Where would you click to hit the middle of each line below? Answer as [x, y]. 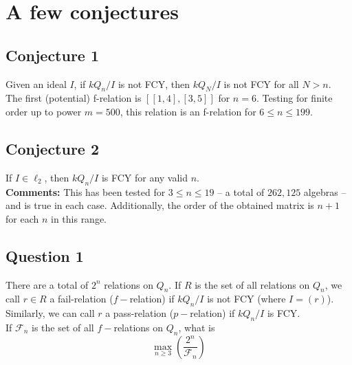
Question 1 [45, 255]
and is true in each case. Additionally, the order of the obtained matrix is [160, 205]
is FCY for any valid [145, 177]
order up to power [44, 111]
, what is [197, 327]
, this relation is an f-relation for [188, 111]
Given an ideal [36, 84]
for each [22, 218]
